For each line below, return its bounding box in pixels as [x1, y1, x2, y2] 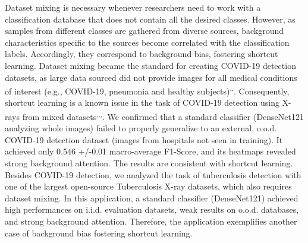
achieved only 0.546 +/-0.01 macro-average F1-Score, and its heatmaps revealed [5, 145, 296, 157]
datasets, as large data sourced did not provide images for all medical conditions [5, 71, 297, 83]
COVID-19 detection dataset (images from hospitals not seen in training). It [5, 133, 283, 146]
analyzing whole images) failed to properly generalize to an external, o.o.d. [5, 122, 277, 134]
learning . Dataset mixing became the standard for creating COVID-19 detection [5, 59, 296, 71]
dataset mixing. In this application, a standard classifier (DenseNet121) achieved [5, 191, 298, 204]
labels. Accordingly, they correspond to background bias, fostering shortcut [5, 48, 278, 60]
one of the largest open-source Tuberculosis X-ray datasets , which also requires [5, 180, 292, 192]
